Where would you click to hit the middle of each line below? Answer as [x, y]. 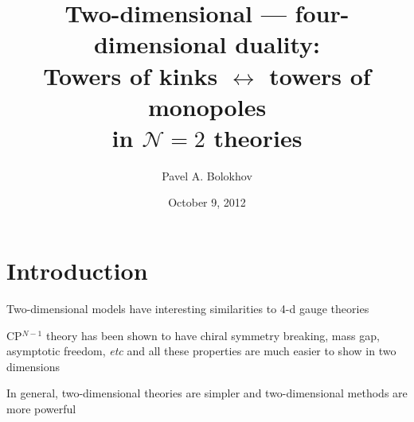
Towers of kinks [131, 75]
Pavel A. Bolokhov [207, 175]
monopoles [207, 106]
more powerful [41, 408]
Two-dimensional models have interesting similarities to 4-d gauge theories [188, 308]
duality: [278, 44]
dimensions [33, 366]
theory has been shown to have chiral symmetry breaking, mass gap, [213, 335]
